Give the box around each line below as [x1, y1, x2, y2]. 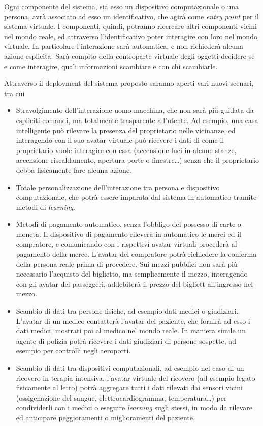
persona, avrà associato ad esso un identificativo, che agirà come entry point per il [4, 11, 259, 21]
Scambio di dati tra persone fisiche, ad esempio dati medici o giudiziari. [16, 306, 239, 316]
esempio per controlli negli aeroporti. [16, 345, 131, 356]
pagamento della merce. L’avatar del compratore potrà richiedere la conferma [16, 249, 257, 259]
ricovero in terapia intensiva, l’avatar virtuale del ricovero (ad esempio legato [16, 372, 255, 383]
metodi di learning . [16, 201, 75, 212]
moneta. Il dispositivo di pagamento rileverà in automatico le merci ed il [16, 228, 241, 239]
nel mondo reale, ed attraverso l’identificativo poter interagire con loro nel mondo [4, 31, 257, 41]
